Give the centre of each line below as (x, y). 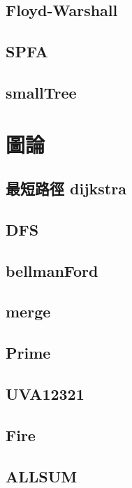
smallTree (41, 92)
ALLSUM (42, 476)
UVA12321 (45, 394)
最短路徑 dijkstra (66, 188)
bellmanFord (52, 270)
